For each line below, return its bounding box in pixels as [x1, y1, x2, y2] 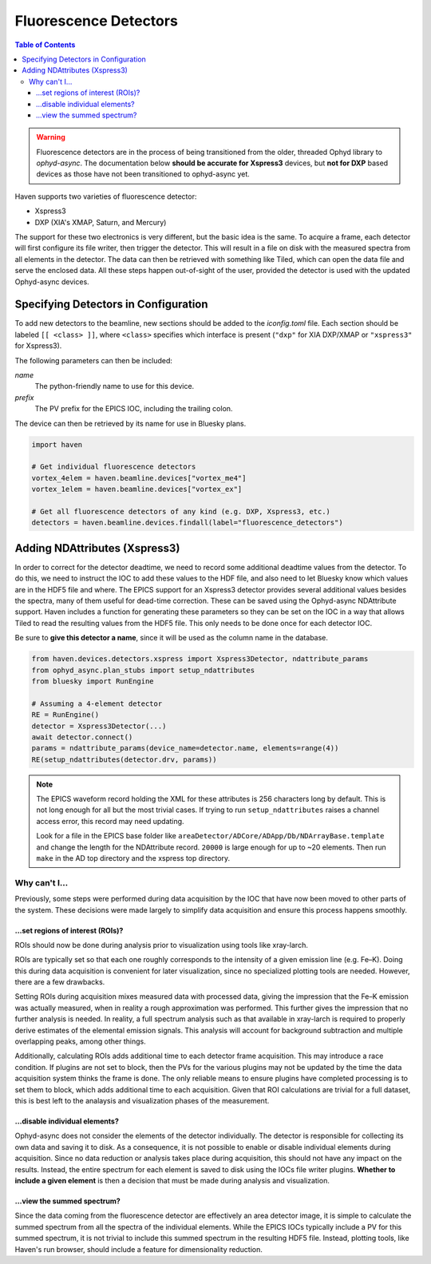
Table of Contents [14, 40, 76, 50]
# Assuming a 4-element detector [31, 699, 163, 708]
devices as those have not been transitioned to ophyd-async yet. [36, 169, 251, 179]
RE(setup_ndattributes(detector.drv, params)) [31, 755, 217, 764]
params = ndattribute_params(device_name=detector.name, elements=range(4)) [31, 743, 339, 753]
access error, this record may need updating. [36, 816, 184, 826]
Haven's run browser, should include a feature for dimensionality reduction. [14, 1244, 263, 1254]
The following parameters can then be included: [14, 355, 173, 365]
